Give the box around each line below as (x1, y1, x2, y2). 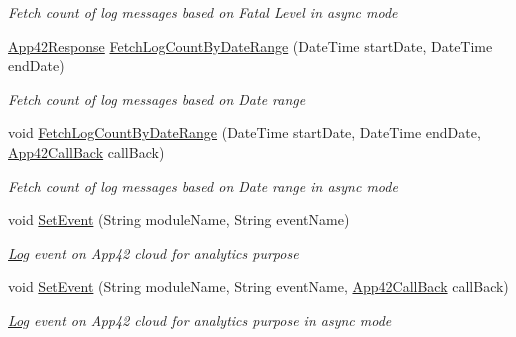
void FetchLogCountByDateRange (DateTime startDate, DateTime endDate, (8, 122, 481, 143)
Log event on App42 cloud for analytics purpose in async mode (8, 309, 392, 330)
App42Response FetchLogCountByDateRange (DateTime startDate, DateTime (8, 35, 493, 56)
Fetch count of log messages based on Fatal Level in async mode (8, 2, 398, 22)
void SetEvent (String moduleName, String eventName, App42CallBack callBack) (8, 276, 509, 297)
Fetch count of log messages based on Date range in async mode (8, 175, 398, 196)
